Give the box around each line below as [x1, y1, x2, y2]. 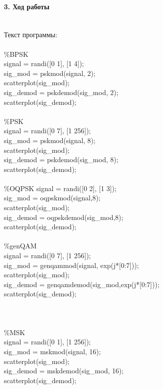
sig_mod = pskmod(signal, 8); [4, 135, 95, 145]
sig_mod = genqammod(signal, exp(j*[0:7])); [4, 260, 139, 270]
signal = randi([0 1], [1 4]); [4, 58, 84, 69]
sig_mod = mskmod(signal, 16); [4, 346, 101, 356]
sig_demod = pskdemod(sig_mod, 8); [4, 154, 118, 165]
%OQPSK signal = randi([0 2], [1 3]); [4, 183, 116, 193]
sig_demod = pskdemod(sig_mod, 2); [4, 87, 118, 97]
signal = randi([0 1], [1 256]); [4, 337, 91, 347]
